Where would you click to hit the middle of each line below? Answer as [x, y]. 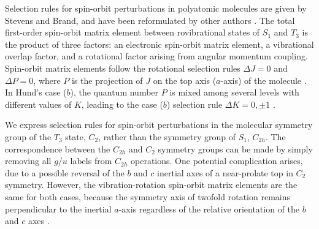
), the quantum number [114, 92]
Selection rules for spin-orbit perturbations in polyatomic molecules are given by [156, 8]
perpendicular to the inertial [58, 208]
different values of [38, 104]
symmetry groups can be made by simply [235, 148]
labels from [91, 161]
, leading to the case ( [122, 104]
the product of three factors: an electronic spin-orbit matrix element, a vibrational [159, 44]
